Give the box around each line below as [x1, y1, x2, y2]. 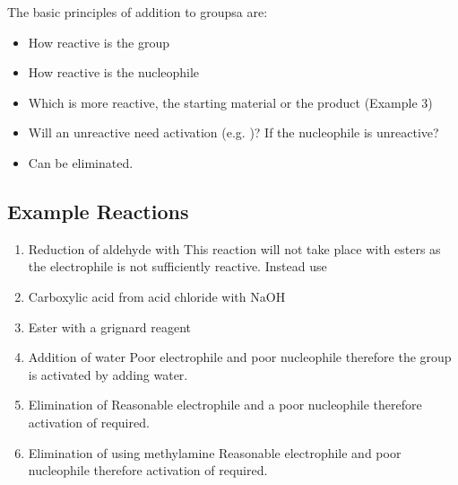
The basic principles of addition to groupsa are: [7, 3, 268, 21]
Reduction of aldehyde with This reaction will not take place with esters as [28, 239, 441, 258]
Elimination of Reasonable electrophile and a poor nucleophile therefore [28, 395, 422, 414]
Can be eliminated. [28, 153, 134, 172]
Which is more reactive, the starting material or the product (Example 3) [28, 93, 433, 111]
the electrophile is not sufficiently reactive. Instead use [28, 257, 327, 276]
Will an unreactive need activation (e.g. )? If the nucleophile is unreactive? [28, 123, 439, 142]
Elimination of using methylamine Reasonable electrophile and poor [28, 443, 402, 462]
